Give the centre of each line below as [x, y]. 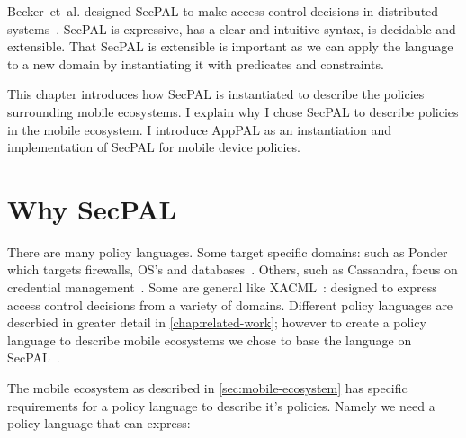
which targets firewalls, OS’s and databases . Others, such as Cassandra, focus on [233, 269]
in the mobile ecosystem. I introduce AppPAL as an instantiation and [199, 129]
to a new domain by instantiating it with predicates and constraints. [196, 63]
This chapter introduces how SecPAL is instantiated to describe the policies [216, 94]
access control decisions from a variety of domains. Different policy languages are [230, 304]
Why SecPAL [92, 208]
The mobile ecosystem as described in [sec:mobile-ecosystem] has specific [207, 388]
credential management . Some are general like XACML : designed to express [222, 287]
